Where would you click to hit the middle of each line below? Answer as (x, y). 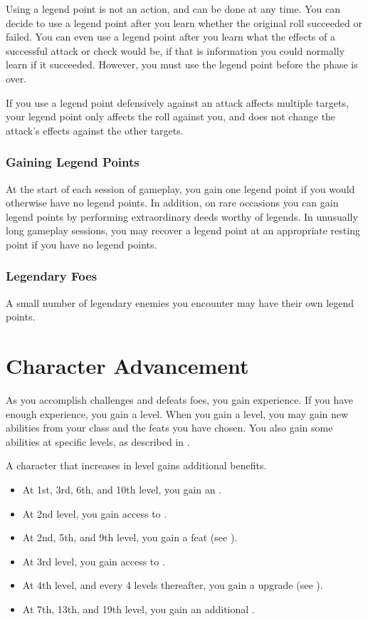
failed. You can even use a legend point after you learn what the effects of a (170, 37)
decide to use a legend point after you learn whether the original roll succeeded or (184, 22)
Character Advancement (127, 366)
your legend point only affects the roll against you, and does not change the (171, 116)
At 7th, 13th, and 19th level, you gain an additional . (138, 609)
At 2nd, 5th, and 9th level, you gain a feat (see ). (130, 537)
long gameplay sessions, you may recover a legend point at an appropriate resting (183, 230)
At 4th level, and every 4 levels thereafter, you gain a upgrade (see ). (173, 585)
